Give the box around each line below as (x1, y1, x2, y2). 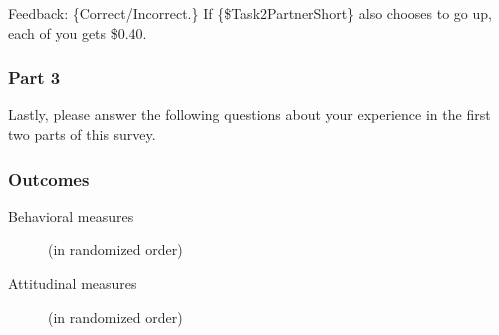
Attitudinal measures (8, 273, 137, 293)
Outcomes (8, 166, 90, 191)
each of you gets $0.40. (8, 22, 147, 43)
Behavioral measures (8, 205, 134, 226)
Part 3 (8, 65, 61, 90)
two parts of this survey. (8, 124, 156, 144)
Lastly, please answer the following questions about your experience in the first (8, 104, 491, 125)
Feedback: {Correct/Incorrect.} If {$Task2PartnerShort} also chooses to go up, (8, 3, 492, 23)
